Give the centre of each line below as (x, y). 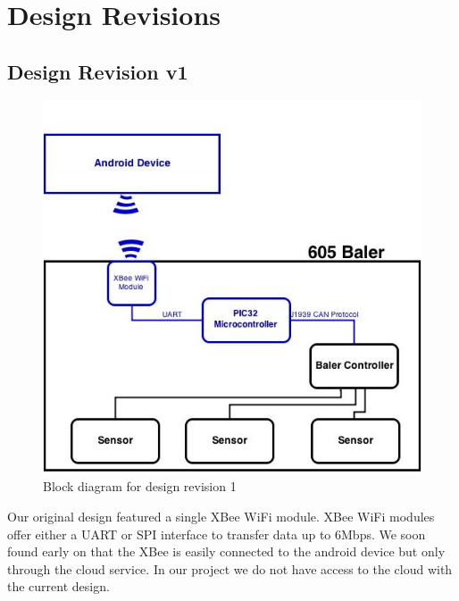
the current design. (58, 586)
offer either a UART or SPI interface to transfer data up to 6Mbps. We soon (217, 534)
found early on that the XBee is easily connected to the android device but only (226, 551)
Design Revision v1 (98, 71)
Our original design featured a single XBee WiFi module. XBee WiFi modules (221, 517)
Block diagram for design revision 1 (140, 486)
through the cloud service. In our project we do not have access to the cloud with (230, 568)
